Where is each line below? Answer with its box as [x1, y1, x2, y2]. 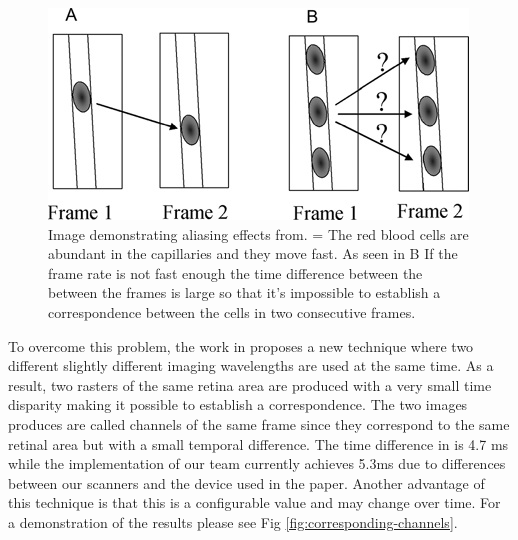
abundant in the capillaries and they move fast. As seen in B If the [48, 243, 458, 264]
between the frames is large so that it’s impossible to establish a [48, 282, 441, 303]
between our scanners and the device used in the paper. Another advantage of [8, 472, 485, 493]
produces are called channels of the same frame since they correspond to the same [8, 413, 510, 434]
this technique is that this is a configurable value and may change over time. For [8, 492, 501, 513]
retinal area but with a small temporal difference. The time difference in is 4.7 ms [8, 433, 509, 454]
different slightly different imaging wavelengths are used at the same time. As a [8, 355, 494, 376]
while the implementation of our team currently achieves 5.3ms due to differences [8, 453, 506, 474]
